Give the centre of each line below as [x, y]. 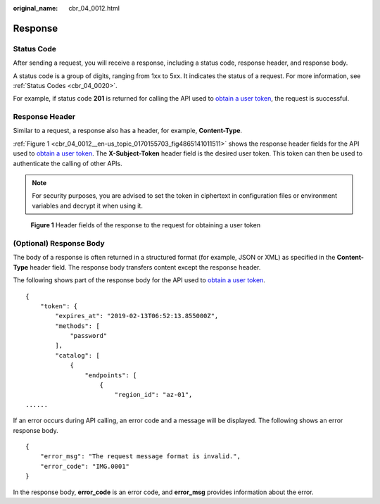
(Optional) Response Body [59, 243]
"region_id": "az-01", [153, 395]
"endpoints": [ [111, 375]
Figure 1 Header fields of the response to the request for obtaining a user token [145, 225]
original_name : [36, 8]
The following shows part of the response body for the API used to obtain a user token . [139, 280]
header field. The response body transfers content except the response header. [145, 267]
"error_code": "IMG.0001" [85, 466]
